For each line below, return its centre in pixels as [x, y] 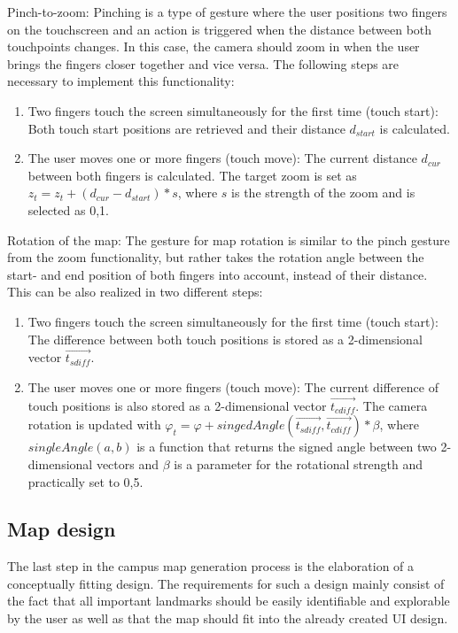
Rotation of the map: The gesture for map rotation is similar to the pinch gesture [229, 239]
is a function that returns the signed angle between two [287, 447]
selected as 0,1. [68, 209]
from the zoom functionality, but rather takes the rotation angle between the [216, 257]
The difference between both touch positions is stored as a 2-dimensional [225, 339]
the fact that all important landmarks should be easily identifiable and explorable [229, 601]
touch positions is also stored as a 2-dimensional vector [177, 405]
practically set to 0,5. [85, 481]
